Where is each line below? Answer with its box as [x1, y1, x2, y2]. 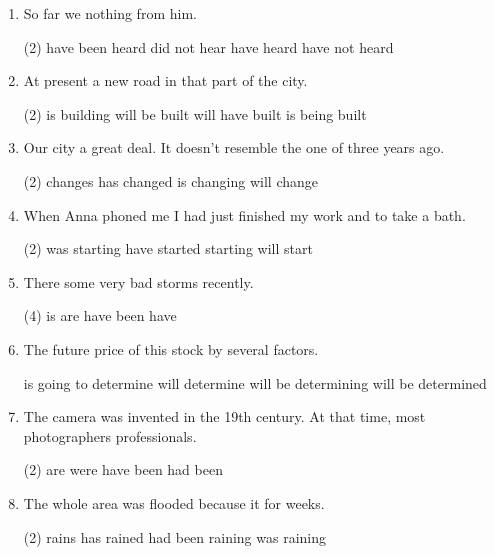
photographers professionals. [23, 425, 197, 446]
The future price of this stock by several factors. [23, 338, 319, 359]
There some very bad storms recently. [23, 271, 254, 292]
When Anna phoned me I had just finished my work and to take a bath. [23, 204, 466, 225]
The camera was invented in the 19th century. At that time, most [23, 406, 426, 427]
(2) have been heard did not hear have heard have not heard [23, 36, 394, 57]
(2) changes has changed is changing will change [23, 170, 319, 191]
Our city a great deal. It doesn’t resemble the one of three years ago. [23, 137, 445, 158]
